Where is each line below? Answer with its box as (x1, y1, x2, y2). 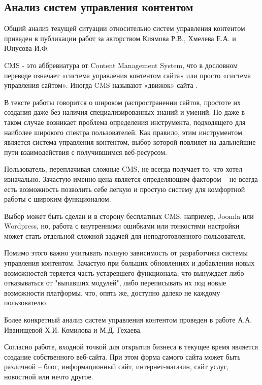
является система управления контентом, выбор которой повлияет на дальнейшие (4, 137, 256, 147)
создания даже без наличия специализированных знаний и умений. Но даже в (4, 107, 245, 117)
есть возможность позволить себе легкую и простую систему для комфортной (4, 183, 245, 194)
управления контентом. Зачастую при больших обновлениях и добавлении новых (4, 258, 255, 268)
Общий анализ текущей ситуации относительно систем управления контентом (4, 23, 245, 34)
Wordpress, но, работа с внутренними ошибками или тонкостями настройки (4, 220, 240, 231)
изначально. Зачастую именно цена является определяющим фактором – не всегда (4, 173, 258, 184)
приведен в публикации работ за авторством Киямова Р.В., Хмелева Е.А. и (4, 33, 236, 43)
